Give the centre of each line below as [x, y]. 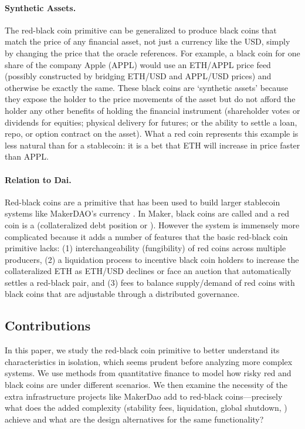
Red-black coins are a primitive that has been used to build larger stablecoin [143, 202]
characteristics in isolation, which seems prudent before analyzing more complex [149, 361]
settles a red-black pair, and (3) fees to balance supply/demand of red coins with [150, 282]
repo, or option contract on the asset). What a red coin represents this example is [152, 134]
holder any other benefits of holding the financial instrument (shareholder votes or [152, 110]
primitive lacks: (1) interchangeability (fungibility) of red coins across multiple [145, 248]
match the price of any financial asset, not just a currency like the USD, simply [148, 41]
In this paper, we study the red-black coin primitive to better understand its [142, 350]
